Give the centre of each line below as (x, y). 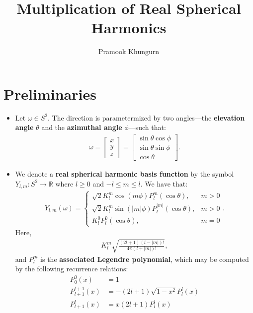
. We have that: (164, 183)
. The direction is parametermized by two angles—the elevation (146, 117)
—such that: (147, 127)
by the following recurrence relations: (72, 269)
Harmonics (129, 28)
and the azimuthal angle (82, 127)
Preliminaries (50, 94)
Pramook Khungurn (129, 51)
